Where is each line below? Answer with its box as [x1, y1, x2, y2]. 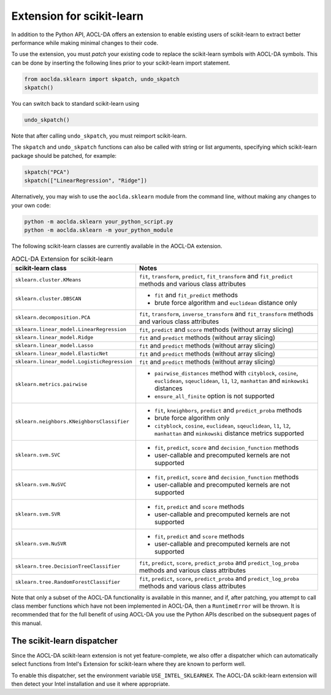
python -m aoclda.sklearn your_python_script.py [24, 218, 173, 225]
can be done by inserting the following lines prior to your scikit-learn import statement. [11, 59, 230, 66]
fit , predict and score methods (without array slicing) [139, 325, 294, 334]
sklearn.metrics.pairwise [15, 381, 88, 388]
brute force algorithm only [154, 414, 230, 422]
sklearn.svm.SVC [15, 452, 61, 458]
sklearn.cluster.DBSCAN [15, 296, 82, 302]
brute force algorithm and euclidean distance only [154, 298, 297, 307]
